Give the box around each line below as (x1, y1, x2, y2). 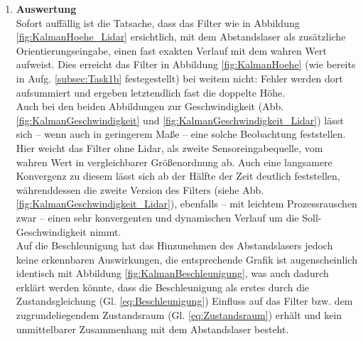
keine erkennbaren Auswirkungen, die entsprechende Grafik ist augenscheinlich (16, 251, 357, 266)
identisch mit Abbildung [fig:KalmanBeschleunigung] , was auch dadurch (16, 266, 329, 281)
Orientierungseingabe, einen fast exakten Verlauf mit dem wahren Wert (16, 43, 327, 58)
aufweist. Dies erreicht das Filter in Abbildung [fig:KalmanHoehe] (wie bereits (16, 57, 356, 72)
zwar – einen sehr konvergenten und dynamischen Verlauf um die (16, 210, 299, 224)
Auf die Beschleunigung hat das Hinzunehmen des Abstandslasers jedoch (16, 238, 333, 253)
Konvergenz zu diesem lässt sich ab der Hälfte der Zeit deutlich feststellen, (16, 168, 340, 183)
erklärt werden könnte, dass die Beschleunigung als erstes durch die (16, 279, 310, 294)
